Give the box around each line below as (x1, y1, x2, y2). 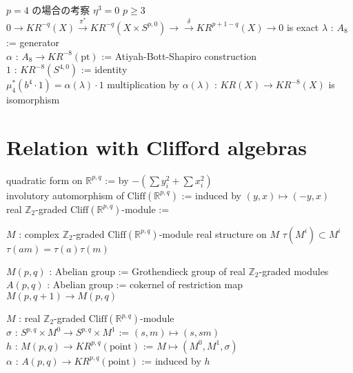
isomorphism (6, 92, 60, 107)
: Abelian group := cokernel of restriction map (47, 277, 243, 292)
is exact (286, 19, 319, 34)
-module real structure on (159, 226, 267, 241)
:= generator (6, 34, 60, 49)
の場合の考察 (32, 3, 90, 17)
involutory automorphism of (6, 188, 124, 202)
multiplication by (107, 77, 180, 92)
